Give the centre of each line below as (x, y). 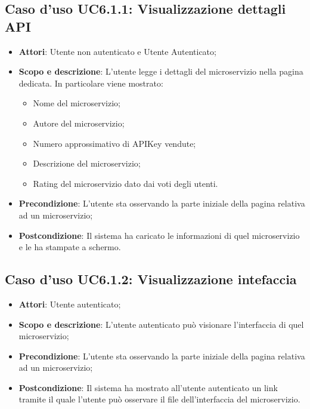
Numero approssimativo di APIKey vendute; (114, 143)
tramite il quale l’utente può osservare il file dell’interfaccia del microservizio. (159, 399)
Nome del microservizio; (77, 103)
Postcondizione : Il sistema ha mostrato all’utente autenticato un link (148, 387)
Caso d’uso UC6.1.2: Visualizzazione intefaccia (151, 279)
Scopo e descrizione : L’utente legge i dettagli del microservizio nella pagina (161, 71)
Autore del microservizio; (79, 123)
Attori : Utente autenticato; (70, 304)
